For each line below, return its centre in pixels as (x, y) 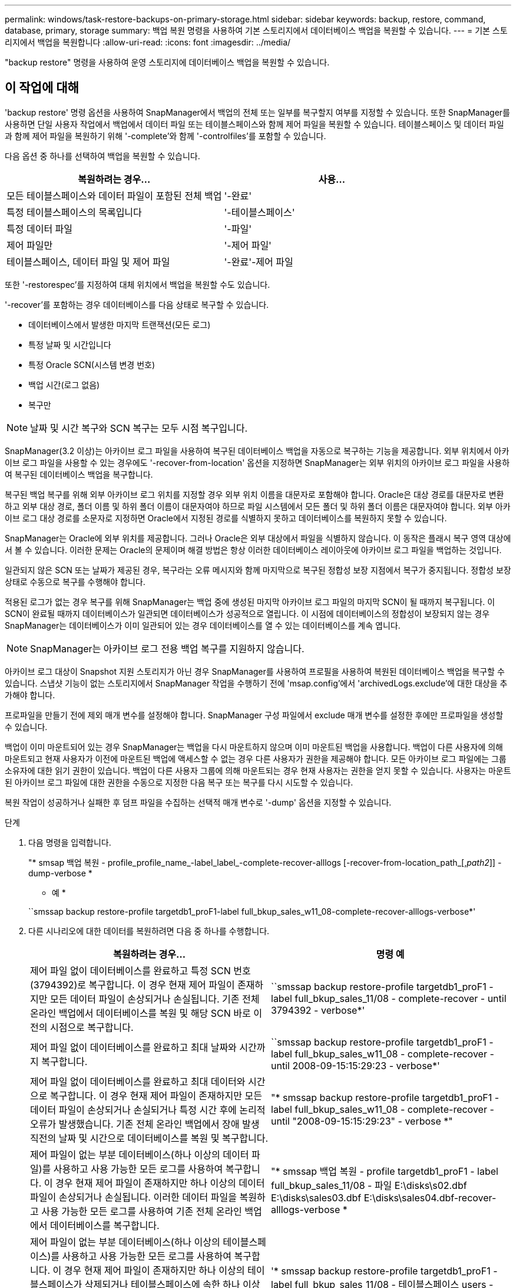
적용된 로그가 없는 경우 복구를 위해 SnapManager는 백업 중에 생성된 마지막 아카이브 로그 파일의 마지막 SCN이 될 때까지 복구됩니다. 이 (250, 602)
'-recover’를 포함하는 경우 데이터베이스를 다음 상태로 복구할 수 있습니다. (137, 304)
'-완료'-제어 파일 (259, 262)
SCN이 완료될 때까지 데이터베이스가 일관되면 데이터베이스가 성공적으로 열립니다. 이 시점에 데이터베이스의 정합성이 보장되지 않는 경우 (247, 613)
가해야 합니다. (30, 695)
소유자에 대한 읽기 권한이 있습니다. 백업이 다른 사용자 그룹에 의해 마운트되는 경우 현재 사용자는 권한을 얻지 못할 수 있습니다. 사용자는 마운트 (258, 770)
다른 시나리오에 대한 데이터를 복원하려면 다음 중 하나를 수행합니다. (149, 931)
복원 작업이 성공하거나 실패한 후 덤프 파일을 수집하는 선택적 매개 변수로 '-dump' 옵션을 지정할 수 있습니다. (198, 802)
